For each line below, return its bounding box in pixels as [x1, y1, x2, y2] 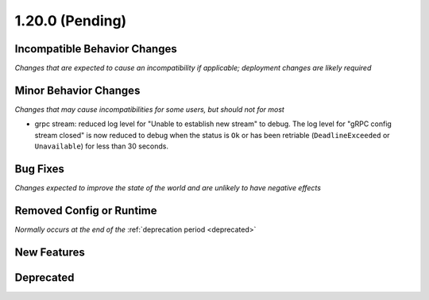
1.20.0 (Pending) [14, 12, 127, 29]
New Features [14, 245, 85, 259]
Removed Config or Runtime [14, 203, 157, 217]
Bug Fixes [14, 162, 65, 175]
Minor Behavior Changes [14, 83, 141, 97]
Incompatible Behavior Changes [14, 42, 178, 56]
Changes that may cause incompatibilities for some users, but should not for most [14, 104, 285, 114]
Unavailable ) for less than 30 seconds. [34, 141, 168, 151]
